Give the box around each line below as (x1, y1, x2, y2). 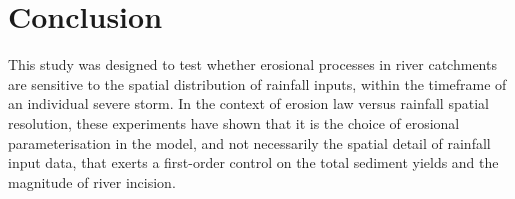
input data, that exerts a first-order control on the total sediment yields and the (8, 152, 499, 173)
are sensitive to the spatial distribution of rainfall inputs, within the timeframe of (8, 73, 507, 94)
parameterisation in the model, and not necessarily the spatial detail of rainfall (8, 132, 491, 153)
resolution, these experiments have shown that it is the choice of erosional (8, 112, 460, 133)
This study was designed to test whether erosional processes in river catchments (8, 54, 497, 75)
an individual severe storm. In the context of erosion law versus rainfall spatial (8, 93, 489, 114)
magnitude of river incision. (8, 171, 176, 192)
